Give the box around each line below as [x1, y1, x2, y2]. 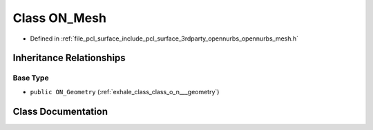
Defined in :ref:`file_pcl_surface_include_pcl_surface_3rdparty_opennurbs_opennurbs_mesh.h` [30, 34, 299, 43]
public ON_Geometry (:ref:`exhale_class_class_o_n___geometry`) [30, 87, 220, 96]
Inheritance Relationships [12, 52, 126, 64]
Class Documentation [12, 105, 108, 117]
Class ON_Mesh [12, 10, 107, 25]
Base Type [12, 73, 49, 83]
